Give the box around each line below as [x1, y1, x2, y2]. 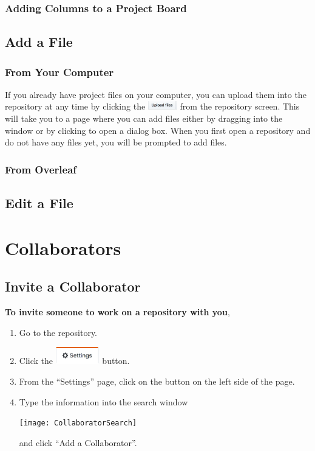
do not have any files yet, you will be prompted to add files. [5, 136, 227, 149]
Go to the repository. [19, 326, 98, 338]
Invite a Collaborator [5, 277, 141, 296]
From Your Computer [5, 64, 114, 79]
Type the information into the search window [19, 395, 188, 408]
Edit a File [5, 194, 73, 212]
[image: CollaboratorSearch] [19, 419, 137, 428]
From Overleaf [5, 161, 77, 177]
